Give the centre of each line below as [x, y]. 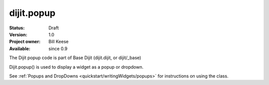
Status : [17, 28]
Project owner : [25, 42]
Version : [18, 34]
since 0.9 [58, 48]
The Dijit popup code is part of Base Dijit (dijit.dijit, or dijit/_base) [75, 58]
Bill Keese [59, 42]
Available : [20, 48]
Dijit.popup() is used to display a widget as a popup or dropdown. [76, 67]
